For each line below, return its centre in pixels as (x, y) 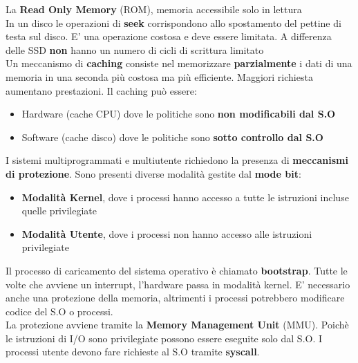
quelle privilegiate (59, 211)
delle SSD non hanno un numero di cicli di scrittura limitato (135, 49)
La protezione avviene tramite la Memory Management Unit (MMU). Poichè (177, 325)
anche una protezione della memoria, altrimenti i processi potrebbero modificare (175, 298)
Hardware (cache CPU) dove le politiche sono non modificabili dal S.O (179, 114)
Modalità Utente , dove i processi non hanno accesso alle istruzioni (167, 233)
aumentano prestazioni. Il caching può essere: (101, 90)
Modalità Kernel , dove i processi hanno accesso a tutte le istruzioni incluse (185, 197)
